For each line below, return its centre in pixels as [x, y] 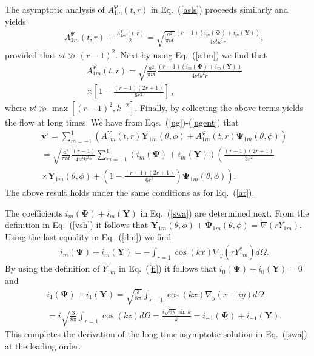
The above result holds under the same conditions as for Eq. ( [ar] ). [130, 192]
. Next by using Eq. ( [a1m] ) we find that [191, 54]
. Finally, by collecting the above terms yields [219, 108]
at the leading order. [43, 345]
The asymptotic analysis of [55, 9]
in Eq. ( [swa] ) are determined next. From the [225, 213]
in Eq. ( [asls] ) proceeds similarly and [219, 9]
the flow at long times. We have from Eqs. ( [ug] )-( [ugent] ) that [122, 122]
